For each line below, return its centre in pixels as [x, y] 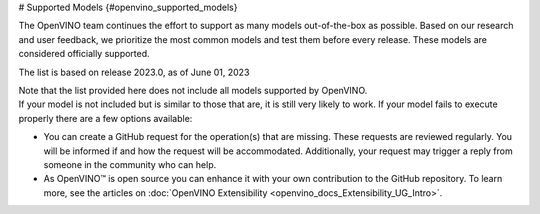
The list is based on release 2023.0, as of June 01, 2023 [134, 72]
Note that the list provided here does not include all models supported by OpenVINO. [193, 90]
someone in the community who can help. [130, 164]
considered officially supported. [84, 54]
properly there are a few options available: [105, 118]
